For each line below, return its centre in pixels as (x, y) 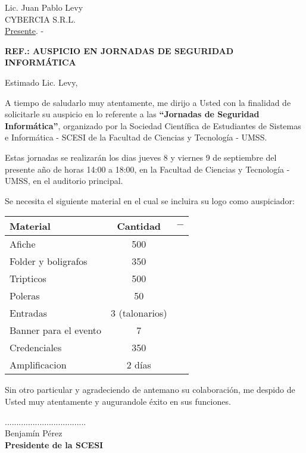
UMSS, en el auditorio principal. (64, 181)
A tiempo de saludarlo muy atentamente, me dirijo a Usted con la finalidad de (148, 102)
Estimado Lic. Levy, (41, 82)
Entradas (29, 313)
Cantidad (139, 226)
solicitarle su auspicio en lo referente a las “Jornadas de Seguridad (132, 114)
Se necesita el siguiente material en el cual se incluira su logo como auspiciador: (150, 200)
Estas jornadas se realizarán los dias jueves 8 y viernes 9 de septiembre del (141, 157)
